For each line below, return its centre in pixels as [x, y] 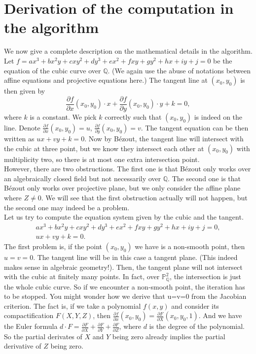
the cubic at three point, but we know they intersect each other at [104, 148]
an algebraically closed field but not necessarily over [83, 178]
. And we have [220, 315]
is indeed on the [218, 116]
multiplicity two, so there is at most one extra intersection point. [102, 159]
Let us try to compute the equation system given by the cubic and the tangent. [124, 217]
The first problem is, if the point [53, 246]
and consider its [195, 306]
